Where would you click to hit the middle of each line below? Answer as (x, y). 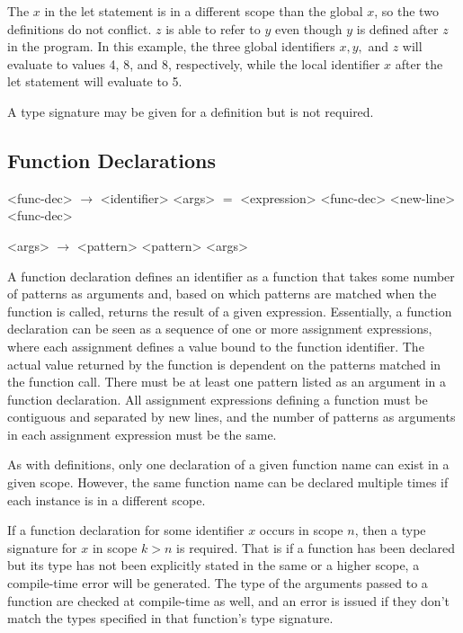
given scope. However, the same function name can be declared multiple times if (228, 482)
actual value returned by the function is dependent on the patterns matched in (224, 364)
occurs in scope (301, 530)
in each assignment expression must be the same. (142, 434)
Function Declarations (111, 160)
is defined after (397, 28)
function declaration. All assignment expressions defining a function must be (218, 399)
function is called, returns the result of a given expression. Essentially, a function (230, 311)
